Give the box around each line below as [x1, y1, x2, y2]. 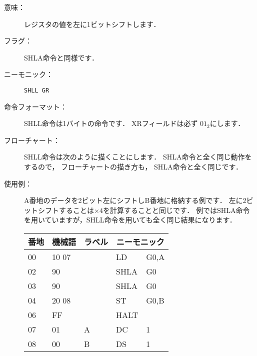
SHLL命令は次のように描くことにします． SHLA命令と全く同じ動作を [24, 151, 252, 162]
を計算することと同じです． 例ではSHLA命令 [102, 204, 250, 215]
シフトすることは [37, 204, 94, 215]
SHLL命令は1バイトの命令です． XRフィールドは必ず [24, 118, 198, 128]
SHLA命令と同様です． [24, 52, 98, 62]
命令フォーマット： [4, 101, 67, 111]
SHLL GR [24, 86, 49, 94]
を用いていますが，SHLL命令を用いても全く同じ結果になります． [24, 214, 236, 225]
